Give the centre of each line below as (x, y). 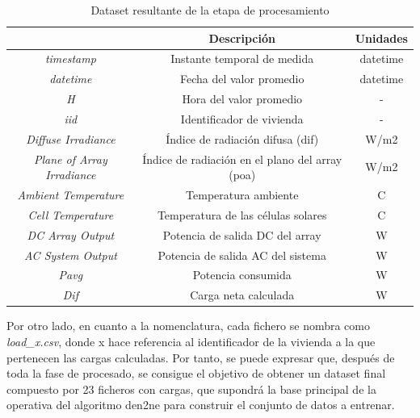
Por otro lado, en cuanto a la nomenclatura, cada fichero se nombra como (189, 326)
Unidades (381, 38)
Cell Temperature (71, 214)
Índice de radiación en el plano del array (242, 159)
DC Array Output (71, 234)
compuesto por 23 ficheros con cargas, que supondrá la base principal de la (191, 389)
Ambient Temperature (71, 195)
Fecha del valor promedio (242, 79)
